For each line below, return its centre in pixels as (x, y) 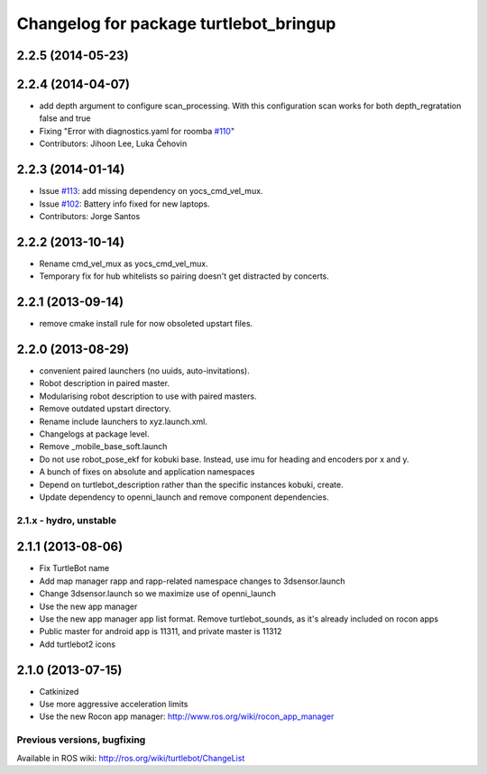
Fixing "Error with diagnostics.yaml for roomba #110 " (137, 131)
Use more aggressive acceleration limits (114, 705)
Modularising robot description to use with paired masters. (148, 396)
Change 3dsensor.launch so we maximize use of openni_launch (158, 594)
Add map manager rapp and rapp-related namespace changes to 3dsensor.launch (192, 581)
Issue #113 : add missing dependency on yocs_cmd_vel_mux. (151, 191)
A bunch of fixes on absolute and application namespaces (147, 472)
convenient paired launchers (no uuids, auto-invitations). (144, 371)
